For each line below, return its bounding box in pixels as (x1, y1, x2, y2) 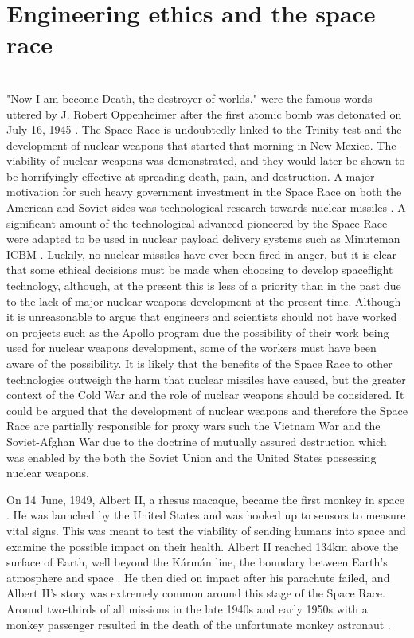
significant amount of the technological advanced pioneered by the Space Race (6, 214, 388, 231)
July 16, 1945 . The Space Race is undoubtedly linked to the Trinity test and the (6, 121, 402, 138)
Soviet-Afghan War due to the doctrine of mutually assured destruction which (6, 433, 387, 449)
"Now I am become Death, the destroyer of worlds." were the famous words (6, 89, 373, 106)
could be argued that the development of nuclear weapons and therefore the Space (6, 401, 408, 418)
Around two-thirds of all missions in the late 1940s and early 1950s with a (6, 600, 368, 616)
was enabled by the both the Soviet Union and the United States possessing (6, 448, 377, 465)
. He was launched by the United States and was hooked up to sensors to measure (6, 507, 406, 523)
